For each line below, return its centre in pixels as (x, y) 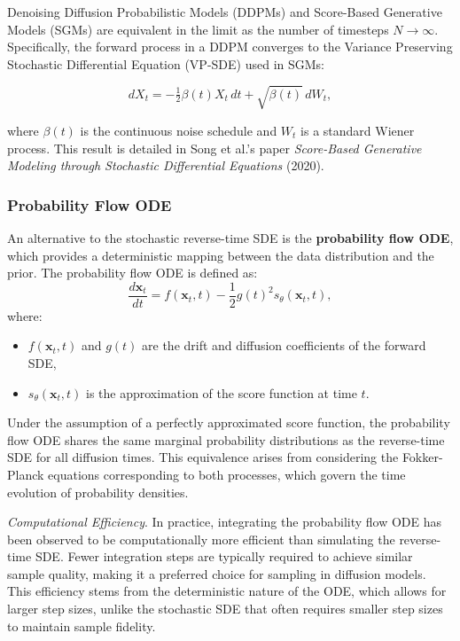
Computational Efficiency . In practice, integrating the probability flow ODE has (225, 522)
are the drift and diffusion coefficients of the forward (284, 345)
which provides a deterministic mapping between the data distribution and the (221, 255)
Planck (26, 474)
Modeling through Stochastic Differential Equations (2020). (166, 165)
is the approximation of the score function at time (222, 392)
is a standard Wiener (358, 130)
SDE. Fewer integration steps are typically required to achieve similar (224, 556)
